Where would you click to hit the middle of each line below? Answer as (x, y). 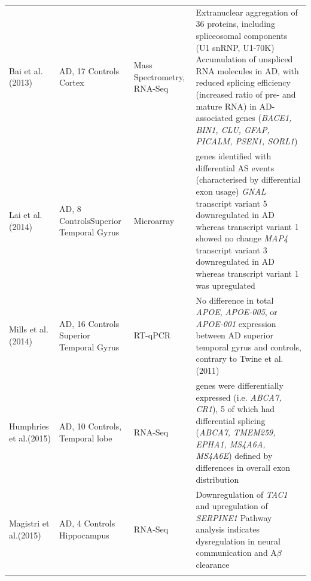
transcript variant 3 (231, 249)
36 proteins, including (235, 24)
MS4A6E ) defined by (234, 456)
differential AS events (235, 167)
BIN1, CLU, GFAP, (233, 129)
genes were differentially (240, 385)
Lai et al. (26, 215)
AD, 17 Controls (89, 70)
